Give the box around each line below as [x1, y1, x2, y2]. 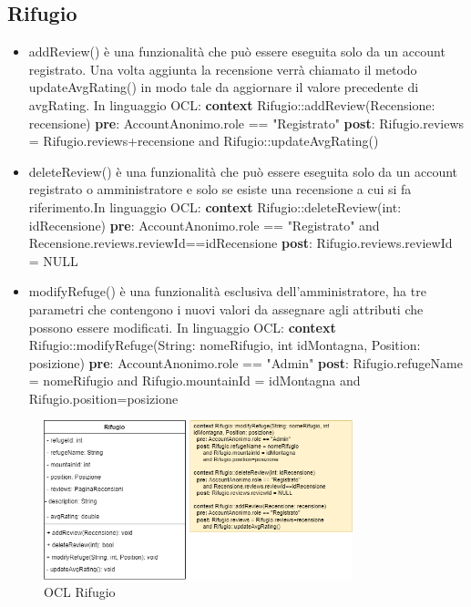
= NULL [28, 251, 78, 270]
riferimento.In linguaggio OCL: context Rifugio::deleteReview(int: [28, 197, 402, 216]
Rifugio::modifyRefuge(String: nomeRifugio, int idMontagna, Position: [28, 335, 421, 355]
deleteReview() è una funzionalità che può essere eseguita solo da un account [28, 161, 458, 180]
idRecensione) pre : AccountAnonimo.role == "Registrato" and [28, 215, 380, 234]
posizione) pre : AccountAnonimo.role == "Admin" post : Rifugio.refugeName [28, 353, 463, 372]
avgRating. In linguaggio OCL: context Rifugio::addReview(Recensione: [28, 95, 435, 114]
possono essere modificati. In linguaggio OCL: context [28, 317, 336, 336]
